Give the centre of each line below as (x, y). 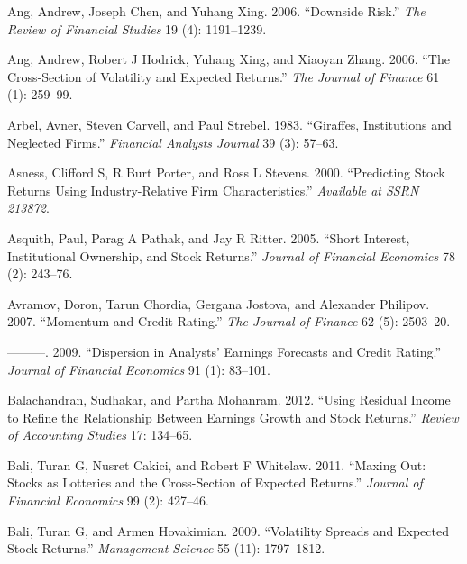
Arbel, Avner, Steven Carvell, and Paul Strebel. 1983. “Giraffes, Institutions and (229, 124)
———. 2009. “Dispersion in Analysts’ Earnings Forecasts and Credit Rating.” (224, 351)
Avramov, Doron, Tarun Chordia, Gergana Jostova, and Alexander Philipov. (219, 303)
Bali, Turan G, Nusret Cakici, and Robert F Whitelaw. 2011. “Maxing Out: (217, 464)
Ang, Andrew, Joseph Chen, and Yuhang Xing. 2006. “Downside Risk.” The (216, 11)
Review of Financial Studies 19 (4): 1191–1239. (137, 28)
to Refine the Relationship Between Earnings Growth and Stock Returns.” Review (233, 417)
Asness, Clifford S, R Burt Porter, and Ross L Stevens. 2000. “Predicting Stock (226, 173)
